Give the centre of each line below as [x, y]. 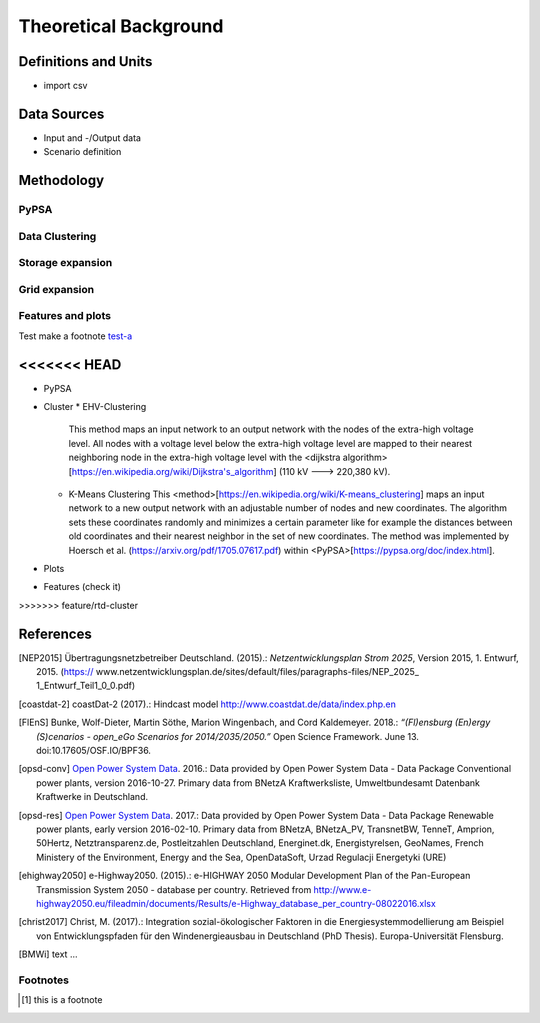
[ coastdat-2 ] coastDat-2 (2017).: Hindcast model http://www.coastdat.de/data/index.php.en [207, 704]
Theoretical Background [121, 26]
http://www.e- [342, 889]
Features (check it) [82, 587]
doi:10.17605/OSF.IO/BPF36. [94, 750]
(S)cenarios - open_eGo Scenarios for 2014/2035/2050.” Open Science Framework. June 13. [228, 736]
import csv [65, 86]
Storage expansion [65, 263]
